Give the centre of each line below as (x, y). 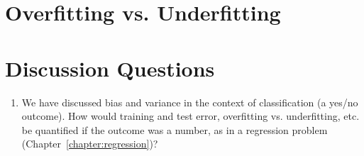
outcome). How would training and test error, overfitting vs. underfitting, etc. (191, 116)
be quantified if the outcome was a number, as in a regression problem (175, 129)
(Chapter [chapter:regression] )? (90, 144)
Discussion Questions (110, 68)
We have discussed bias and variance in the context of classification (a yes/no (190, 102)
